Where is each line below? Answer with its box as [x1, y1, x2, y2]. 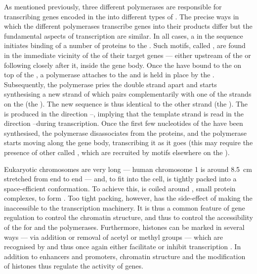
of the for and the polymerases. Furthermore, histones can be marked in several [4, 222, 245, 232]
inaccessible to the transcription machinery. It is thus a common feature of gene [4, 202, 245, 213]
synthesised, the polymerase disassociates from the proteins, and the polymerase [4, 127, 247, 138]
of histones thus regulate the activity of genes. [4, 261, 143, 271]
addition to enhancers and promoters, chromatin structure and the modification [4, 251, 246, 261]
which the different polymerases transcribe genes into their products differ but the [4, 21, 253, 31]
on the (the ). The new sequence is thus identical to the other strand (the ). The [4, 98, 248, 109]
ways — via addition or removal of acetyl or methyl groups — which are [4, 231, 223, 242]
